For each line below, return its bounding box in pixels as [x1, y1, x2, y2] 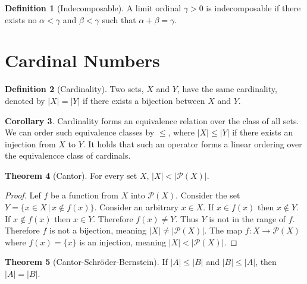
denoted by [5, 94, 45, 106]
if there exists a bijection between [83, 94, 205, 106]
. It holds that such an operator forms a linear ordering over [83, 137, 302, 150]
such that [102, 13, 136, 26]
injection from [5, 137, 56, 150]
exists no [5, 13, 37, 26]
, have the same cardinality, [177, 83, 277, 95]
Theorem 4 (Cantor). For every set [5, 169, 137, 181]
